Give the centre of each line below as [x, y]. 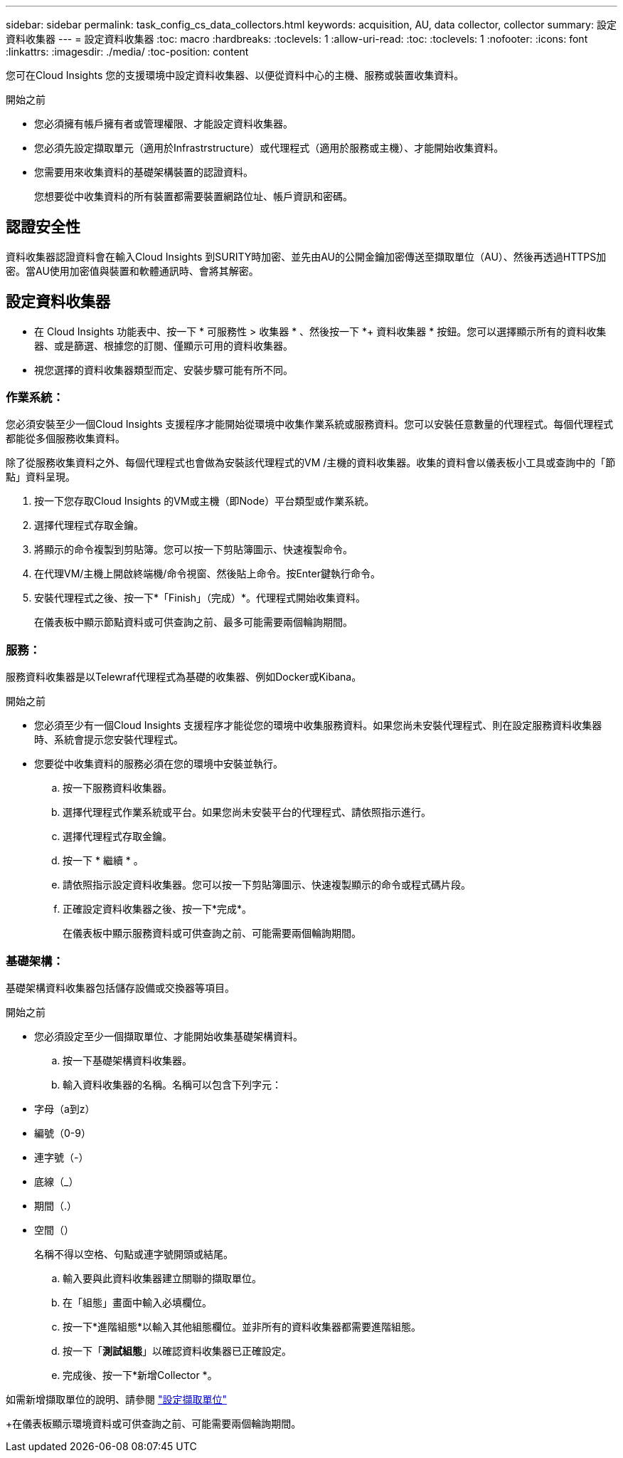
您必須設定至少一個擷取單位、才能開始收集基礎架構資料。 [169, 1036]
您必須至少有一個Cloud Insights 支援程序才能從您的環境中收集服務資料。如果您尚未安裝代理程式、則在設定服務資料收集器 [318, 725]
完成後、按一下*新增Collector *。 [140, 1375]
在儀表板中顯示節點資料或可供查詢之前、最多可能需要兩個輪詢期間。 [193, 622]
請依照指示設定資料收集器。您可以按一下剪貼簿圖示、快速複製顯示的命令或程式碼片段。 [267, 885]
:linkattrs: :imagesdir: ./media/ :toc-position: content [127, 52]
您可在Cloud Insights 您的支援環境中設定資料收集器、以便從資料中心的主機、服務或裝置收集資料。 [235, 75]
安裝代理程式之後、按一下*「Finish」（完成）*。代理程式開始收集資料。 [200, 598]
